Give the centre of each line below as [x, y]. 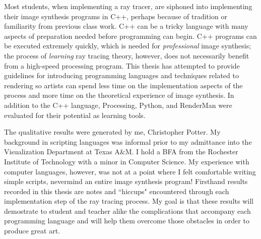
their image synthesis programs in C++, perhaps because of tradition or [116, 16]
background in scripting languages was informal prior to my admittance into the [128, 141]
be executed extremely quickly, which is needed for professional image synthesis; [128, 46]
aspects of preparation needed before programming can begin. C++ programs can [130, 36]
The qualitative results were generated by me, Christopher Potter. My [112, 132]
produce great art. [32, 231]
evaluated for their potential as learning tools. [75, 115]
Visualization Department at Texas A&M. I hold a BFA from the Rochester [121, 152]
